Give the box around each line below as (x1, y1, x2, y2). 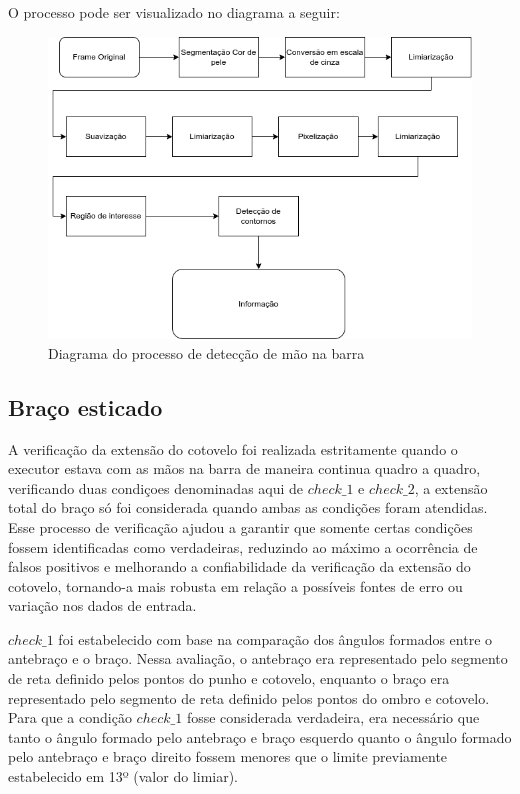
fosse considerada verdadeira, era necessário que (186, 707, 480, 728)
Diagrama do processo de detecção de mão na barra (48, 342, 365, 363)
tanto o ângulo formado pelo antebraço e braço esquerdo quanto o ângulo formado (8, 726, 512, 747)
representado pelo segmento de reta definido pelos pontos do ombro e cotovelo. (8, 687, 490, 708)
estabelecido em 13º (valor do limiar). (8, 766, 239, 787)
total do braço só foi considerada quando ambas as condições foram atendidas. (8, 497, 488, 518)
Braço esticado (8, 391, 163, 422)
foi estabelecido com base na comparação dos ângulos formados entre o (58, 628, 493, 649)
